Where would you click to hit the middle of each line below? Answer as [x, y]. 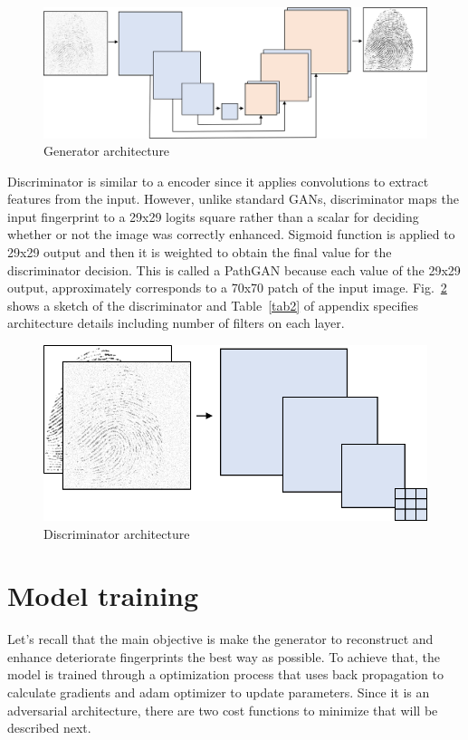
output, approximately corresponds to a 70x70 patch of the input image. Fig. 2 [227, 288]
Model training [103, 596]
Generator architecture [107, 151]
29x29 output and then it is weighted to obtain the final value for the [200, 252]
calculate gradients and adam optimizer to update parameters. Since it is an [219, 692]
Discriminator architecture [117, 533]
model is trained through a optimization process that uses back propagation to [226, 674]
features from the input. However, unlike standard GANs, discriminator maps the [233, 199]
